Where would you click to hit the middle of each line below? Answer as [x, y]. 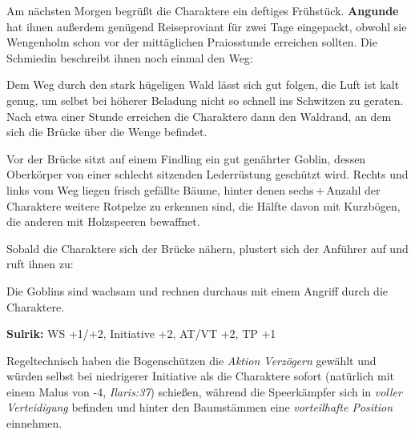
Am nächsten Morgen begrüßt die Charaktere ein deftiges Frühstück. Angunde [203, 10]
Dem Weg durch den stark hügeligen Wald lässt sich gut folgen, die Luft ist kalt [203, 84]
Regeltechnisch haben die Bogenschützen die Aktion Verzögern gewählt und [191, 360]
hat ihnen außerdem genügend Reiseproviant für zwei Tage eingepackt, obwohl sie [207, 26]
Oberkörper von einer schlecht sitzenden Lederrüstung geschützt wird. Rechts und [207, 174]
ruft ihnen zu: [40, 264]
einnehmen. [34, 423]
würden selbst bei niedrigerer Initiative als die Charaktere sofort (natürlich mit [201, 376]
